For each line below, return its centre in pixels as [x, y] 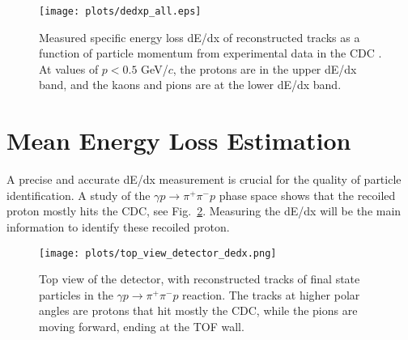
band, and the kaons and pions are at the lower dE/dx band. [190, 85]
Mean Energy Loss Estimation [179, 140]
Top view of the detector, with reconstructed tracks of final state [200, 279]
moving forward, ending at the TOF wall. [142, 326]
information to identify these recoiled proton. [118, 226]
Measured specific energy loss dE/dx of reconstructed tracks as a [200, 37]
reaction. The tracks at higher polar [271, 294]
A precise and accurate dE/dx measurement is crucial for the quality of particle [204, 179]
